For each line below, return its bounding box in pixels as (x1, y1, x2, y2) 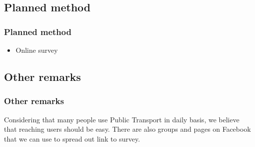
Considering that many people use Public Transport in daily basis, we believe (4, 114, 240, 124)
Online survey (15, 45, 58, 55)
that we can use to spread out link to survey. (4, 133, 140, 144)
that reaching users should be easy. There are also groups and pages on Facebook (4, 124, 251, 134)
